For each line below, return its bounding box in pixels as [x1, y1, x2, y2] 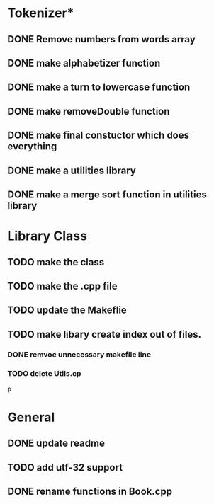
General [7, 409, 55, 425]
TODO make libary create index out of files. [7, 328, 202, 340]
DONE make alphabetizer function [7, 57, 161, 69]
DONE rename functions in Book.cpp [7, 486, 172, 498]
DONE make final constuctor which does [7, 130, 190, 142]
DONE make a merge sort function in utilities [7, 188, 207, 200]
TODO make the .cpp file [7, 280, 118, 292]
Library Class [7, 228, 87, 244]
